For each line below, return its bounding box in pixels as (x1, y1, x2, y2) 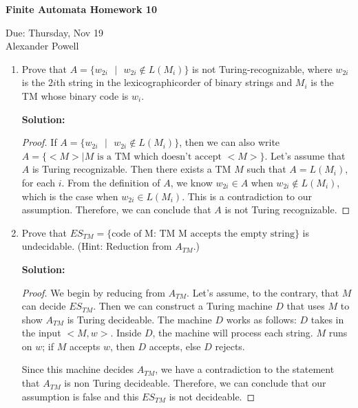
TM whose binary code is (21, 88, 129, 103)
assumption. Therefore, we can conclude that (21, 202, 211, 217)
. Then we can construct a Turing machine (93, 299, 273, 313)
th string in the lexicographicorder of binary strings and (56, 75, 293, 89)
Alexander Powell (6, 39, 79, 53)
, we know (170, 175, 213, 189)
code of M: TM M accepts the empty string (112, 228, 295, 239)
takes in (310, 312, 344, 326)
